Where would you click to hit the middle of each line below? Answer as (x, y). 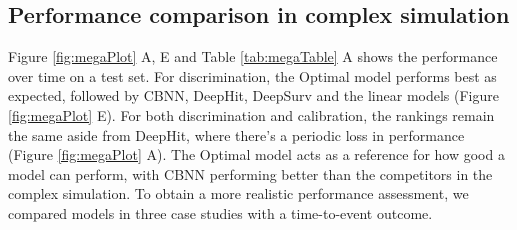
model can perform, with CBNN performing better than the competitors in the (250, 173)
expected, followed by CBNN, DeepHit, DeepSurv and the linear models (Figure (253, 95)
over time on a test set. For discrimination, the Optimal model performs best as (252, 75)
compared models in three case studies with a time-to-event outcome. (220, 212)
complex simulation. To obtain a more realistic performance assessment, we (238, 193)
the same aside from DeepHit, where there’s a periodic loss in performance (236, 134)
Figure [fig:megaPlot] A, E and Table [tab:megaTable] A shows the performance (253, 56)
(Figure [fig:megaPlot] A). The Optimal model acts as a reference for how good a (256, 154)
